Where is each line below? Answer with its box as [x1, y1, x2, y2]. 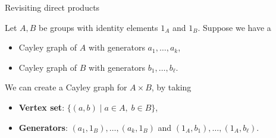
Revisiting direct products [5, 1, 100, 13]
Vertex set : [18, 101, 65, 113]
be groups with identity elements [39, 21, 158, 33]
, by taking [151, 81, 192, 93]
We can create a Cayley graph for [5, 81, 127, 93]
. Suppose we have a [197, 21, 271, 33]
